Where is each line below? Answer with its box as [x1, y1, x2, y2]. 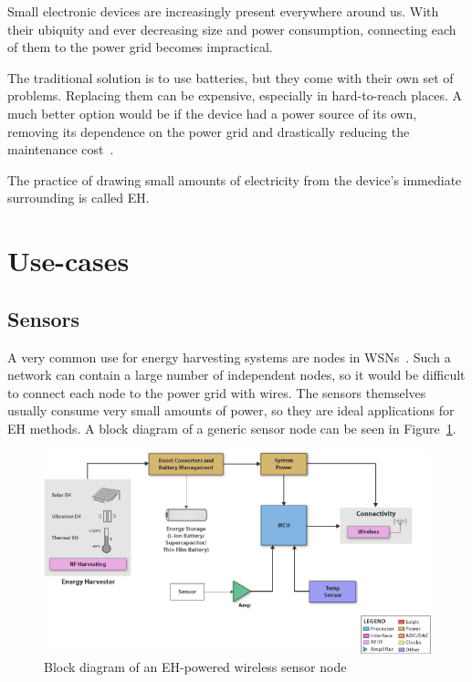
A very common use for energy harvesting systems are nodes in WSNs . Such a [7, 347, 451, 366]
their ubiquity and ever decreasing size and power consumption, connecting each [7, 19, 456, 38]
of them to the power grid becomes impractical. [7, 37, 273, 57]
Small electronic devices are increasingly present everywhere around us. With [7, 2, 439, 20]
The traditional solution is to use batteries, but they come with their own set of [7, 68, 454, 87]
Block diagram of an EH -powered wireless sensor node [44, 656, 347, 676]
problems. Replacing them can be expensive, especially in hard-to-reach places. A [7, 86, 462, 105]
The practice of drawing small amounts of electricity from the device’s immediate [7, 170, 462, 189]
